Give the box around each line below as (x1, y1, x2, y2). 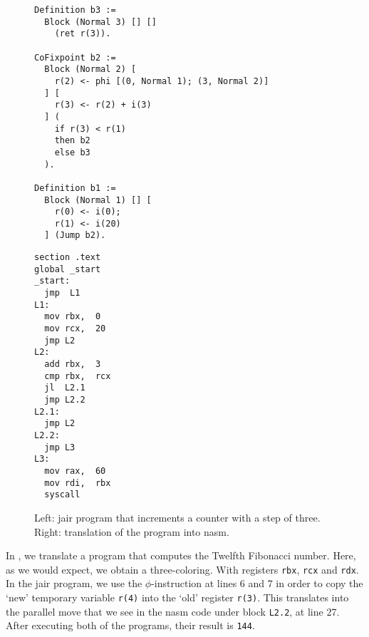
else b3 (54, 147, 90, 157)
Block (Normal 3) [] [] (44, 16, 157, 27)
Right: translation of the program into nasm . (34, 524, 229, 539)
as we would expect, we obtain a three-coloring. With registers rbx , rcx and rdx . (6, 561, 359, 576)
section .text (34, 252, 101, 263)
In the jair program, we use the (6, 576, 142, 591)
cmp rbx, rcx (44, 371, 111, 381)
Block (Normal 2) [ (44, 64, 137, 75)
